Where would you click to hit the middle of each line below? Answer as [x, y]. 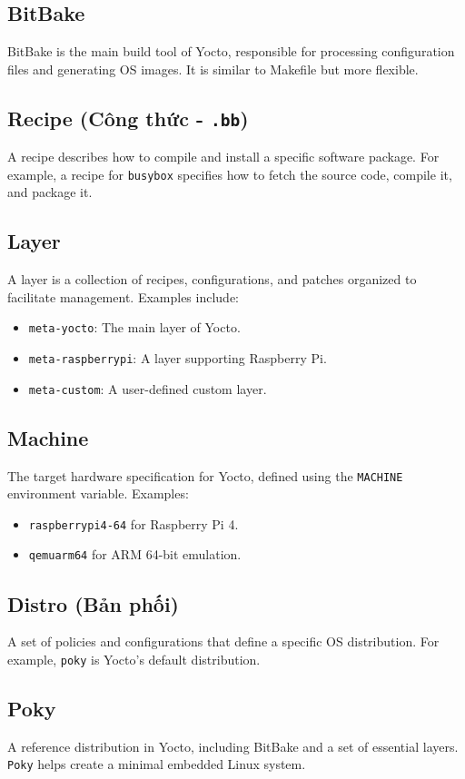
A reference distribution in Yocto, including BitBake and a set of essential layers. [233, 746]
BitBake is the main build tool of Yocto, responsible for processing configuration [231, 51]
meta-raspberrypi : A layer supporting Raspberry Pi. [178, 358]
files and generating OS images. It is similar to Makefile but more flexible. [213, 69]
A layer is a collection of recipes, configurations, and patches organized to [212, 279]
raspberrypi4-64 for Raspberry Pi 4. [134, 523]
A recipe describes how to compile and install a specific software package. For [223, 157]
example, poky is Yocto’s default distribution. [134, 659]
